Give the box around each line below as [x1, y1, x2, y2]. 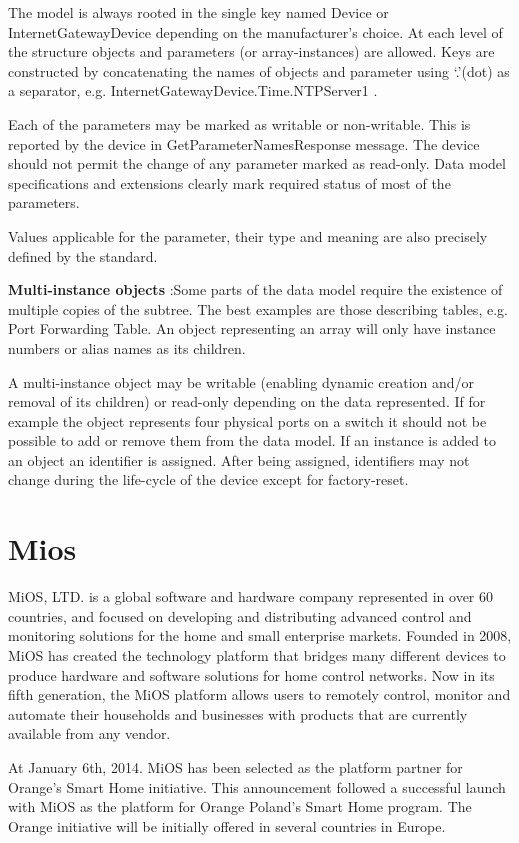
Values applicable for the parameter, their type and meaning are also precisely [8, 225, 488, 246]
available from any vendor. [8, 723, 171, 744]
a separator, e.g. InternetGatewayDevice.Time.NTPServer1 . [8, 80, 378, 101]
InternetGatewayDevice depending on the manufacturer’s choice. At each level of [8, 21, 503, 42]
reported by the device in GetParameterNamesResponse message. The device [8, 133, 480, 154]
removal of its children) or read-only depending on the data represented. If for [8, 391, 486, 412]
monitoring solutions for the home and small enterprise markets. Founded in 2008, [8, 625, 512, 646]
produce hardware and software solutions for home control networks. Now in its [8, 664, 495, 685]
